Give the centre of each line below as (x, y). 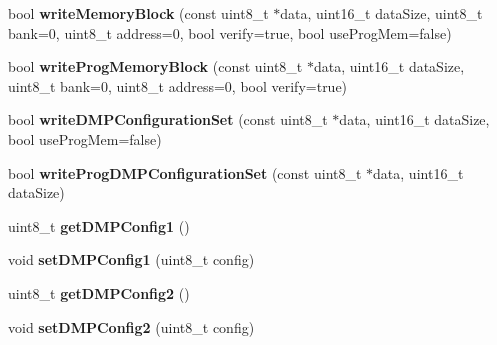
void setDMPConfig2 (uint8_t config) (131, 326)
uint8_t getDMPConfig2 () (99, 292)
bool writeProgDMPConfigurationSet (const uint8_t (185, 172)
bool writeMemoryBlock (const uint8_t (138, 13)
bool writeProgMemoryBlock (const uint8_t (155, 66)
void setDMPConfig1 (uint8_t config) (131, 259)
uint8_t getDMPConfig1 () (99, 225)
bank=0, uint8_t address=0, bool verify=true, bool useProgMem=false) (230, 32)
